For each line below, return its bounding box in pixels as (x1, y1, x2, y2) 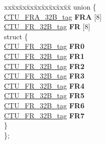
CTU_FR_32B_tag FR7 (4, 110, 84, 120)
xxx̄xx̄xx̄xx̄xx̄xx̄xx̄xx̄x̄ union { (4, 2, 96, 12)
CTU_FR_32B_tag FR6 (4, 100, 84, 110)
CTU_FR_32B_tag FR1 (4, 50, 84, 61)
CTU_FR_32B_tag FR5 (4, 90, 84, 101)
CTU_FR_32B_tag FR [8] (4, 21, 90, 32)
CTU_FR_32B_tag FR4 (4, 80, 84, 91)
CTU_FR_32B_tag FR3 (4, 70, 84, 81)
